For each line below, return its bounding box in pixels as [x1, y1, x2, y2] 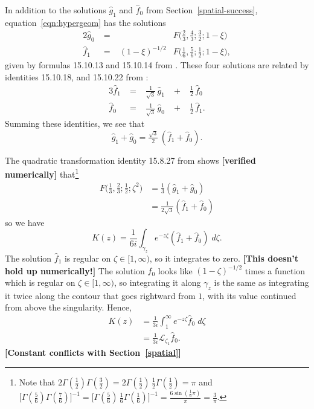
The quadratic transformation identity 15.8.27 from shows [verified [5, 153, 256, 166]
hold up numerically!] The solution [5, 264, 145, 277]
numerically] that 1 [5, 166, 79, 181]
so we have [5, 216, 45, 228]
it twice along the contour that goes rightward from [5, 289, 196, 301]
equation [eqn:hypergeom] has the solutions [5, 16, 166, 28]
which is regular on [5, 275, 75, 288]
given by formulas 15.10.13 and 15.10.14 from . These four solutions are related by [5, 59, 309, 71]
